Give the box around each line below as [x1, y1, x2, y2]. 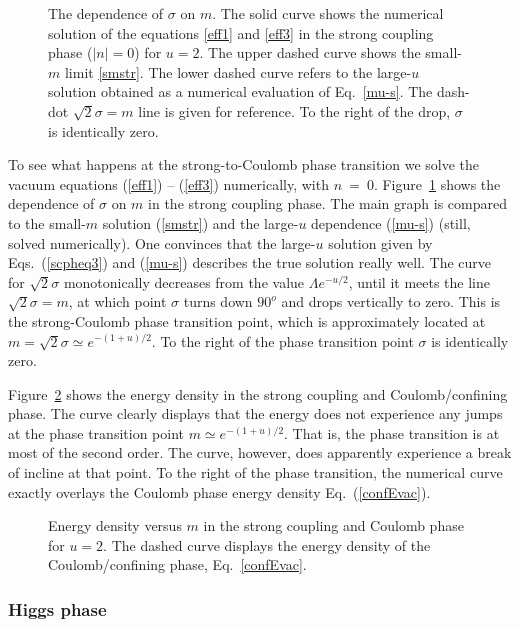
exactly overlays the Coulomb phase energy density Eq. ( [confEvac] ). [8, 481, 431, 502]
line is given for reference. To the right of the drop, [138, 100, 451, 121]
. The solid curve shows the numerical [212, 3, 444, 23]
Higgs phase [8, 596, 107, 621]
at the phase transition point [8, 422, 184, 443]
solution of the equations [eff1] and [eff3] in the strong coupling [48, 22, 434, 43]
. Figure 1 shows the [373, 173, 501, 194]
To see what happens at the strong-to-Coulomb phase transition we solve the [8, 154, 480, 175]
